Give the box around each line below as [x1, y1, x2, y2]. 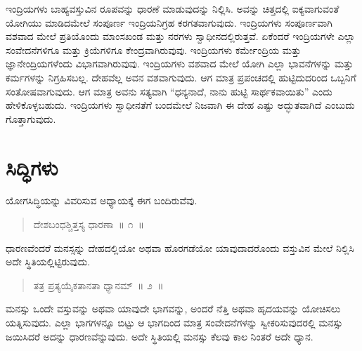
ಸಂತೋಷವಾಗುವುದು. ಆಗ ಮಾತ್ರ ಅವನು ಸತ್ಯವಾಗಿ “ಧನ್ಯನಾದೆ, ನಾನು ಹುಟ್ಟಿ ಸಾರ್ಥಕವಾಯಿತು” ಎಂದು [6, 84, 332, 98]
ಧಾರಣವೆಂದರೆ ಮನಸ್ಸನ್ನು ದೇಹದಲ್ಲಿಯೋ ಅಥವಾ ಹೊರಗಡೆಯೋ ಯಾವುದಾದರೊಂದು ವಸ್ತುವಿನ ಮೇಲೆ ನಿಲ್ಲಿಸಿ [6, 240, 354, 255]
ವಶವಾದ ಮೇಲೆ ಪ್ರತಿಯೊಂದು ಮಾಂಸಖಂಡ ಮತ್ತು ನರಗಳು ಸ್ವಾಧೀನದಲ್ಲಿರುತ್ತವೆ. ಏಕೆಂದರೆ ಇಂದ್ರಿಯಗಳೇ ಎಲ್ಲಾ [6, 29, 356, 44]
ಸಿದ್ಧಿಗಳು [6, 152, 58, 181]
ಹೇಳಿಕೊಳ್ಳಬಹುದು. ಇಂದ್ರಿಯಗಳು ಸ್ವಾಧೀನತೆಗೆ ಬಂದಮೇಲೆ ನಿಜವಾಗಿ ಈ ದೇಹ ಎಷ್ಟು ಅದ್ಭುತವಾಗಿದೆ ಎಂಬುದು [6, 98, 355, 112]
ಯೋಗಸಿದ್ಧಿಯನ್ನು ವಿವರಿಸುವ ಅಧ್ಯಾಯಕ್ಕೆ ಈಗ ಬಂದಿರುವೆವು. [6, 193, 198, 208]
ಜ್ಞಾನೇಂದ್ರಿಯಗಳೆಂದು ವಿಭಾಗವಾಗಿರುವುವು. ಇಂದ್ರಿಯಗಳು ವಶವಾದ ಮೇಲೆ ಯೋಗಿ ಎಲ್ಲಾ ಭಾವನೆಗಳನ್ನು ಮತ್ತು [6, 56, 354, 71]
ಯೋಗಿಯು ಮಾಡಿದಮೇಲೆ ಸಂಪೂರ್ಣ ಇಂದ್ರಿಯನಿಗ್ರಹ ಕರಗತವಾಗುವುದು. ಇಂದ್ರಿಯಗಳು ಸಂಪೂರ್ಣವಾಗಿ [6, 15, 332, 29]
